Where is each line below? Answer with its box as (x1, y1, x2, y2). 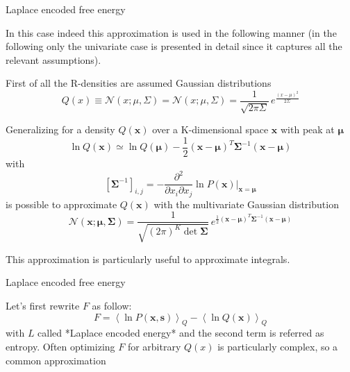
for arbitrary (127, 339, 181, 353)
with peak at (280, 122, 335, 137)
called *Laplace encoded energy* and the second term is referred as (37, 325, 324, 340)
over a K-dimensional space (152, 122, 269, 137)
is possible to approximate (6, 196, 117, 211)
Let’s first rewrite (6, 298, 80, 312)
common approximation (6, 353, 106, 367)
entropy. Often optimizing (6, 339, 115, 353)
